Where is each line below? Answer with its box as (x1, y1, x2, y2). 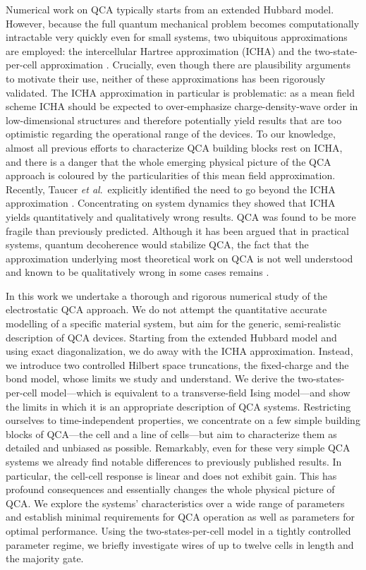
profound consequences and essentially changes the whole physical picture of (6, 482, 335, 497)
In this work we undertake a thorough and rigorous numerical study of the (6, 288, 327, 303)
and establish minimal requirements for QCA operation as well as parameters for (6, 509, 355, 524)
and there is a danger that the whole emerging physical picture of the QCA (6, 154, 331, 169)
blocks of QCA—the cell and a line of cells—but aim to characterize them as (6, 426, 337, 441)
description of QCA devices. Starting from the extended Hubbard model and (6, 329, 337, 344)
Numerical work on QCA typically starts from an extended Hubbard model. (6, 2, 334, 16)
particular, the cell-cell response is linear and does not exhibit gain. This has (6, 468, 337, 483)
